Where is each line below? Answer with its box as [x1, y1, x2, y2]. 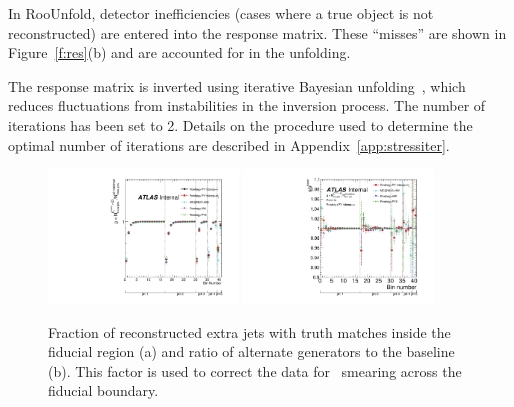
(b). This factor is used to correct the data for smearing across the [48, 360, 462, 381]
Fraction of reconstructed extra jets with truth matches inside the [48, 321, 451, 342]
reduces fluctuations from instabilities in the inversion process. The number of [8, 95, 486, 116]
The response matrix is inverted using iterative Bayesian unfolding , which [8, 75, 466, 96]
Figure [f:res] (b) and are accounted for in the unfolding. [8, 42, 351, 63]
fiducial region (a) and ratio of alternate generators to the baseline [48, 341, 455, 362]
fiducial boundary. [48, 380, 159, 401]
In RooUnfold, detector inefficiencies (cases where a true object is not [8, 3, 434, 23]
